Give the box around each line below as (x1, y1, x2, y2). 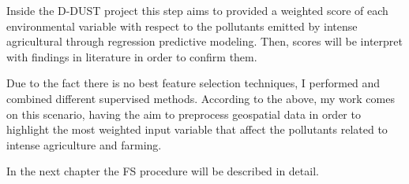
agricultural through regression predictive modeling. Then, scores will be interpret (6, 33, 403, 50)
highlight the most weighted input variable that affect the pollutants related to (6, 121, 388, 138)
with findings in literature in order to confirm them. (6, 48, 257, 64)
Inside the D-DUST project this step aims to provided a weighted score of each (6, 2, 388, 18)
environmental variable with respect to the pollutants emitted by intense (6, 17, 358, 34)
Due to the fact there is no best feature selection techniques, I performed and (6, 75, 381, 91)
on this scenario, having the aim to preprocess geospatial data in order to (6, 105, 361, 122)
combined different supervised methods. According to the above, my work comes (6, 90, 395, 106)
